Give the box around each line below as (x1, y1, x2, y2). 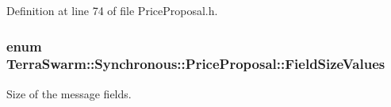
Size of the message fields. (6, 85, 132, 101)
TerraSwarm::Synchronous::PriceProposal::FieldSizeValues (6, 54, 385, 74)
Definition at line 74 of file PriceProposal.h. (6, 2, 218, 18)
